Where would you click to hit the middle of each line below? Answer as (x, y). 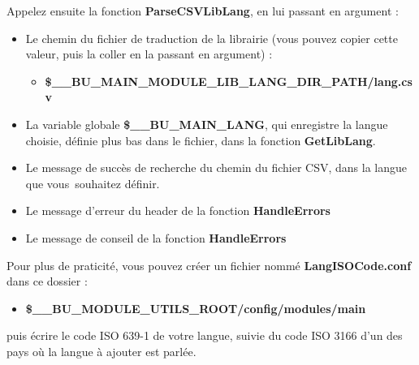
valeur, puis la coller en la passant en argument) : (149, 54)
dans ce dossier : (47, 281)
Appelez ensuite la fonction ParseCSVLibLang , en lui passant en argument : (203, 11)
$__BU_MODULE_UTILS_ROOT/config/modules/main (196, 308)
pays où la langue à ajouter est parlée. (102, 351)
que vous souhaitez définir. (93, 183)
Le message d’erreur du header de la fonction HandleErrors (178, 210)
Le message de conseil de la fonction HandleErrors (156, 237)
